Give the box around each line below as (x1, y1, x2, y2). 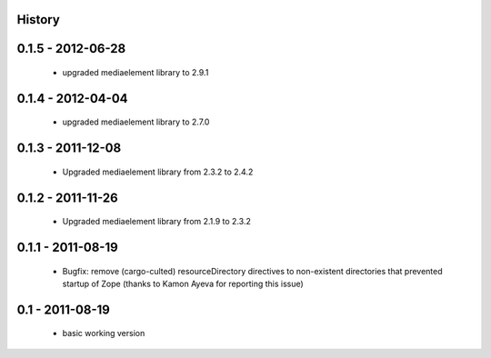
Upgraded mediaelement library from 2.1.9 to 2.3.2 (62, 216, 252, 227)
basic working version (62, 328, 145, 339)
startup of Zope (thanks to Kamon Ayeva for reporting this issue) (62, 278, 304, 290)
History (16, 12, 61, 27)
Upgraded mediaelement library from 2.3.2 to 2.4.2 (62, 166, 254, 177)
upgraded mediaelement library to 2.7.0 (62, 116, 210, 127)
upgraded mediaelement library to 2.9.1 (62, 67, 209, 78)
